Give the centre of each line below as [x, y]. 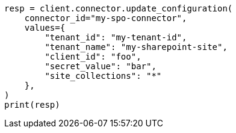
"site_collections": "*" [103, 76]
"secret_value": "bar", [101, 66]
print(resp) [32, 105]
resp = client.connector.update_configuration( [119, 8]
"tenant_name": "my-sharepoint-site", [136, 47]
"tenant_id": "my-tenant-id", [116, 37]
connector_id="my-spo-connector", [106, 18]
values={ [45, 28]
